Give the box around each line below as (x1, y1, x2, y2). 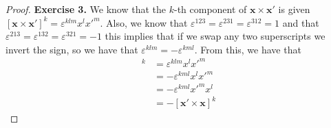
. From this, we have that (194, 42, 301, 56)
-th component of (173, 2, 247, 16)
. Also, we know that (100, 15, 188, 29)
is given (278, 2, 310, 16)
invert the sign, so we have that (6, 42, 138, 56)
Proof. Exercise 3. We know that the (6, 2, 166, 16)
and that (282, 15, 319, 29)
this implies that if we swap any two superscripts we (105, 29, 325, 43)
